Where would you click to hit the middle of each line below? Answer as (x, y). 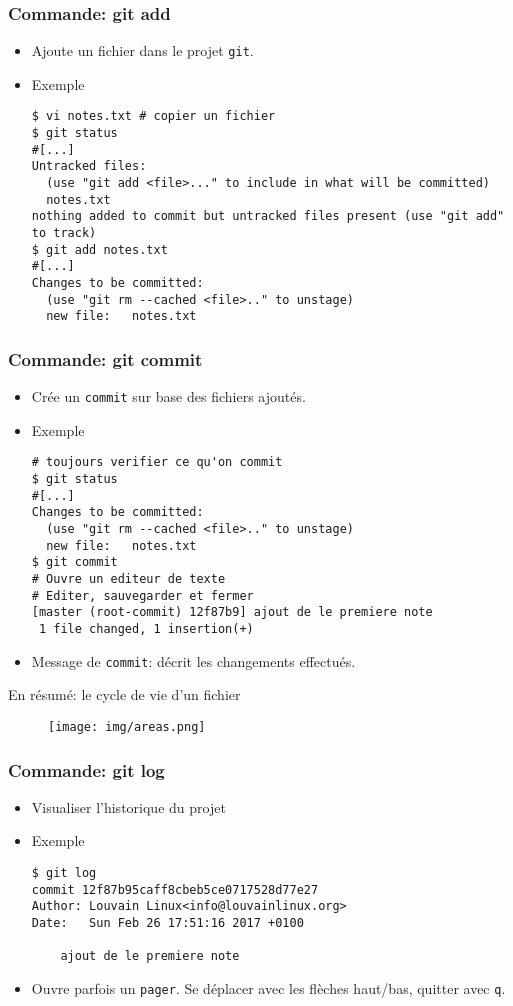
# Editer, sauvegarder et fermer (142, 595)
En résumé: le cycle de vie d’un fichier (124, 694)
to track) (64, 233)
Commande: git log (86, 769)
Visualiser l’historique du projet (128, 806)
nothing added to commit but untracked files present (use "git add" (268, 216)
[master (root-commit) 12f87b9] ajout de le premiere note (232, 612)
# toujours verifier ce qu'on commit (157, 462)
